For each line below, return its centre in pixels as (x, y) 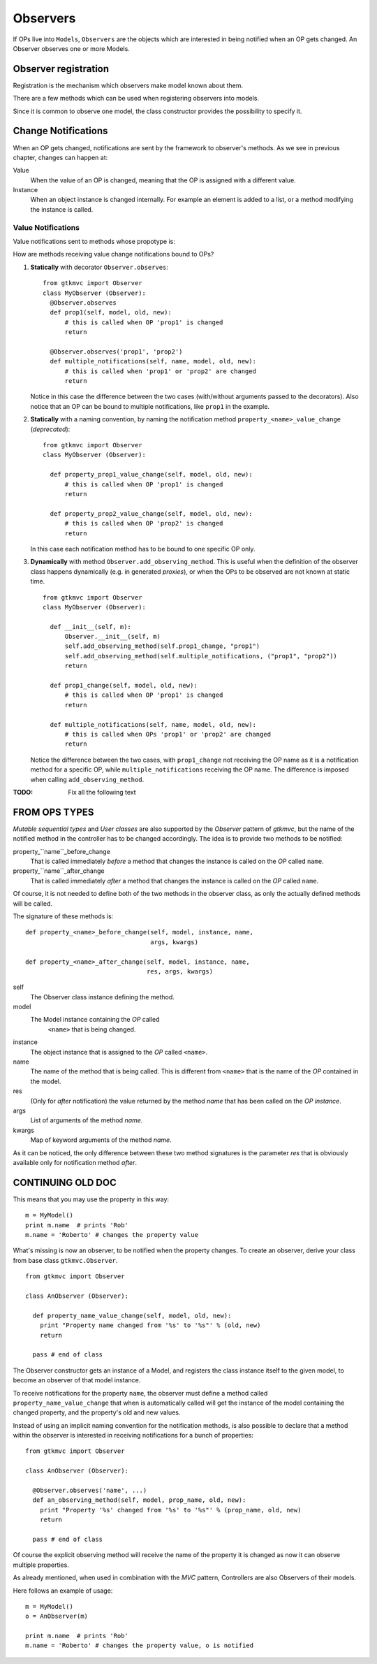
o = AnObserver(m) (57, 1616)
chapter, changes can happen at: (60, 157)
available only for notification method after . (75, 1162)
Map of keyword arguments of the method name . (101, 1140)
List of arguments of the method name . (87, 1120)
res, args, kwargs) (180, 971)
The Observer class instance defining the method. (102, 997)
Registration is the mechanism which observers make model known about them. (128, 85)
